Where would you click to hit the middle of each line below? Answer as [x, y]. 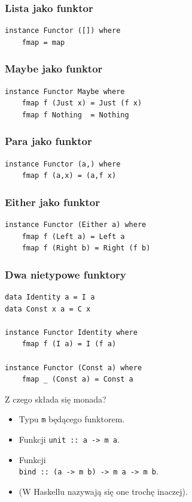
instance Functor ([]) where [63, 31]
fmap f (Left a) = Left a [73, 236]
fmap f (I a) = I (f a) [69, 344]
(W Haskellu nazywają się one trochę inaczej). [103, 491]
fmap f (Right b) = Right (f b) [86, 248]
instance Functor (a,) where [63, 164]
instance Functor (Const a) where [74, 368]
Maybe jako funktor [54, 69]
